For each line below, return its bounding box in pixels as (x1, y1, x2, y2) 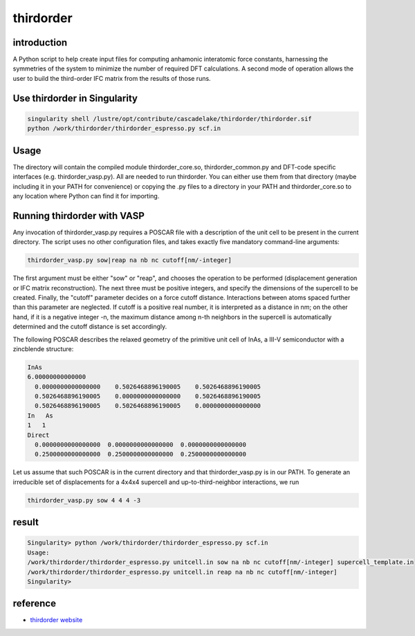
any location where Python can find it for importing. (12, 191, 160, 200)
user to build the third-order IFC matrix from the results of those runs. (12, 74, 211, 82)
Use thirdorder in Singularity (12, 92, 138, 104)
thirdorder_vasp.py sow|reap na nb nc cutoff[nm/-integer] (27, 256, 232, 264)
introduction (12, 37, 68, 48)
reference (12, 598, 57, 610)
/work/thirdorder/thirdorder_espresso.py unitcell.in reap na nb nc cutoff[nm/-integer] (27, 568, 338, 576)
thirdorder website (30, 616, 83, 624)
